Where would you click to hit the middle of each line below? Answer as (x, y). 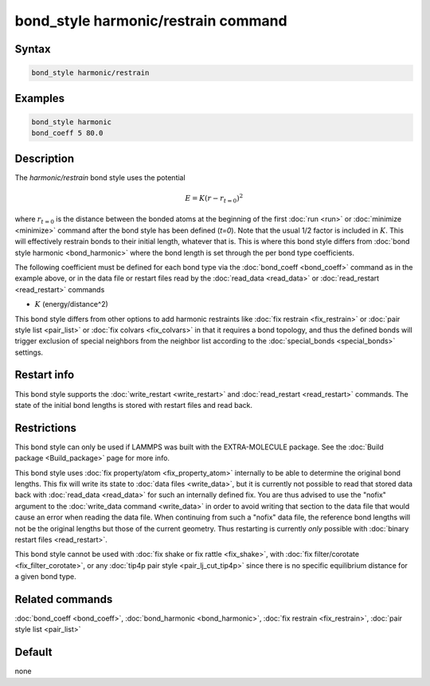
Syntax (33, 49)
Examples (40, 98)
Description (45, 158)
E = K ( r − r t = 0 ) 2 (214, 198)
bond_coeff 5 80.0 (67, 133)
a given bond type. (45, 577)
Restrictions (46, 427)
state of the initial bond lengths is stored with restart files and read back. (133, 405)
